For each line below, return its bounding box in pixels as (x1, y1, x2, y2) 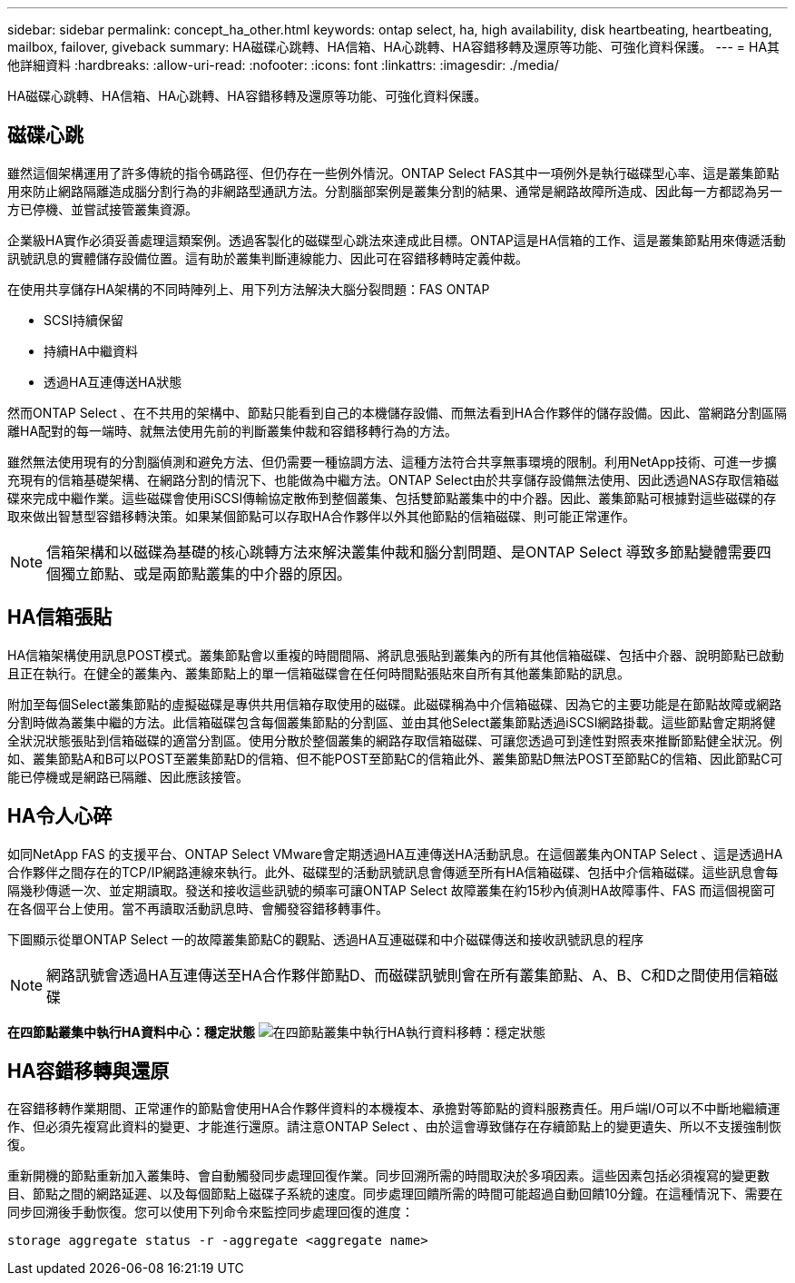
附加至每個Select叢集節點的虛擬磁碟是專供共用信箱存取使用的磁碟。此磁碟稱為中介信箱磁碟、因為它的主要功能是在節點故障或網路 (7, 696, 782, 712)
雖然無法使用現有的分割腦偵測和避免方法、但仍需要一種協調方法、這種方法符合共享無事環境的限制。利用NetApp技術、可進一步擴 (7, 453, 778, 469)
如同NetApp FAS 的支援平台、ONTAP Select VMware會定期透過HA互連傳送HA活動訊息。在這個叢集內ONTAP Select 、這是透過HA (7, 845, 783, 862)
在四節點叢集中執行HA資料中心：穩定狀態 (7, 1023, 255, 1040)
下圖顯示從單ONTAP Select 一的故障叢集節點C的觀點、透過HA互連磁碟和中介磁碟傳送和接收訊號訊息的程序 (7, 931, 644, 947)
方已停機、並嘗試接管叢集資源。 (7, 201, 198, 217)
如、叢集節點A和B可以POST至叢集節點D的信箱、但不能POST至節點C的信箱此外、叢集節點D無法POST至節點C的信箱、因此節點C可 (7, 750, 783, 766)
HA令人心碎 (7, 804, 113, 828)
